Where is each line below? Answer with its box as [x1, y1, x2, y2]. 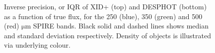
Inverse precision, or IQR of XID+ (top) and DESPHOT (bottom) [4, 1, 207, 11]
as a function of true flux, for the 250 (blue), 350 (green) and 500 [4, 11, 203, 21]
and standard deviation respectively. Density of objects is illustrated [4, 30, 211, 40]
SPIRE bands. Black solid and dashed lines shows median [33, 21, 209, 31]
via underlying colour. [4, 40, 71, 50]
